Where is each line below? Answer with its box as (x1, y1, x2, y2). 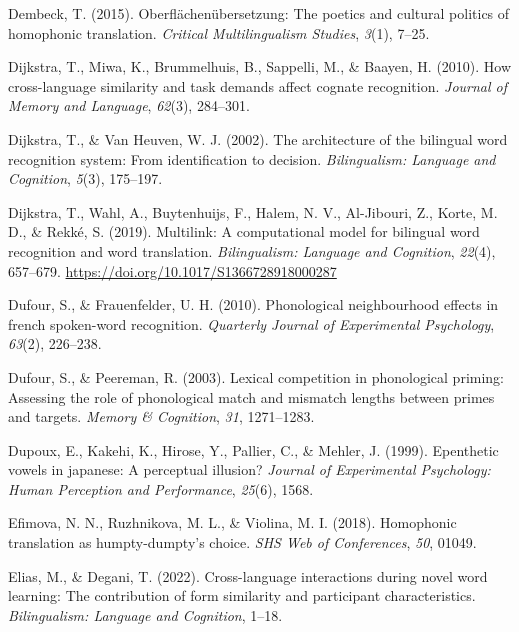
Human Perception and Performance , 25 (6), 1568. (8, 478, 314, 499)
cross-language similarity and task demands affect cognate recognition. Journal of (8, 75, 508, 96)
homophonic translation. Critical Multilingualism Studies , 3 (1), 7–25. (8, 22, 430, 43)
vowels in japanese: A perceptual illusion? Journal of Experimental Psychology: (8, 459, 491, 480)
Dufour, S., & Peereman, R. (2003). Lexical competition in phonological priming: (8, 366, 505, 387)
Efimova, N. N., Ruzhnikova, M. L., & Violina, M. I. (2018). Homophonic (8, 512, 457, 533)
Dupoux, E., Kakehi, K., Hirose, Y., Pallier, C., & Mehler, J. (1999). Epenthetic (8, 439, 499, 460)
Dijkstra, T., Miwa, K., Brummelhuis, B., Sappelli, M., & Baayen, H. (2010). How (8, 56, 512, 77)
